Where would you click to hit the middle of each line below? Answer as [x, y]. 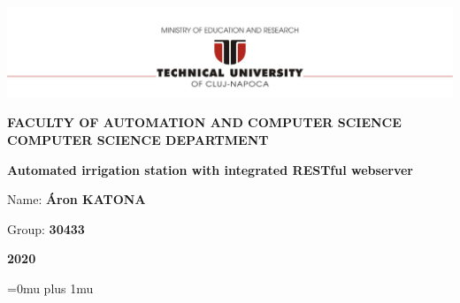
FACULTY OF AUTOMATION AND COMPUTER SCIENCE [204, 122]
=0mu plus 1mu [50, 288]
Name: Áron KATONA [77, 199]
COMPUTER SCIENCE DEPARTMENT [138, 140]
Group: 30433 [46, 228]
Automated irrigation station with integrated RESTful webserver [211, 169]
